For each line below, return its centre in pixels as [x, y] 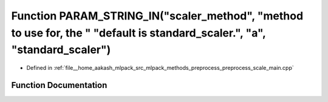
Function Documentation [59, 85]
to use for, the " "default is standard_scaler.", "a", [138, 33]
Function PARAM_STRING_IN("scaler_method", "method [157, 16]
